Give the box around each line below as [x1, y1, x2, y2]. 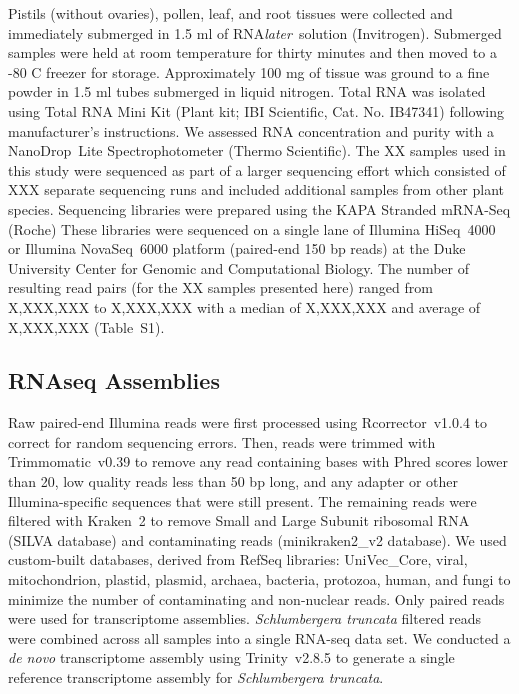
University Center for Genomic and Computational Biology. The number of [8, 257, 469, 278]
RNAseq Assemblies [8, 365, 220, 396]
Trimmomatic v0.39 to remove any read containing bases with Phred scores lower [8, 451, 509, 472]
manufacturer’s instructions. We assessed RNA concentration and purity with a [8, 120, 494, 141]
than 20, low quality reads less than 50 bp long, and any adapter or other [8, 471, 458, 492]
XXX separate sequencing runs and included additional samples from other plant [8, 179, 505, 200]
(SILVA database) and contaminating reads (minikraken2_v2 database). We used [8, 529, 507, 550]
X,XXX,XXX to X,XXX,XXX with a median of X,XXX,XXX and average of [8, 296, 481, 317]
